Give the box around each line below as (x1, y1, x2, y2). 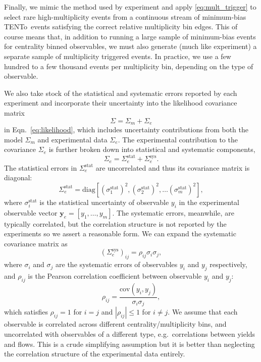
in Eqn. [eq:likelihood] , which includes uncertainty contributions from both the (4, 124, 248, 134)
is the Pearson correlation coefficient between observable (28, 271, 202, 281)
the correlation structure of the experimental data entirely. (4, 348, 185, 359)
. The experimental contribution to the (118, 134, 238, 144)
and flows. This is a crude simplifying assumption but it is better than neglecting (4, 338, 255, 349)
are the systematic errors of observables (56, 259, 178, 270)
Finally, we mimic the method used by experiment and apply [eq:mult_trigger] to (4, 2, 256, 12)
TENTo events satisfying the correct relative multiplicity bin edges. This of (4, 21, 238, 32)
